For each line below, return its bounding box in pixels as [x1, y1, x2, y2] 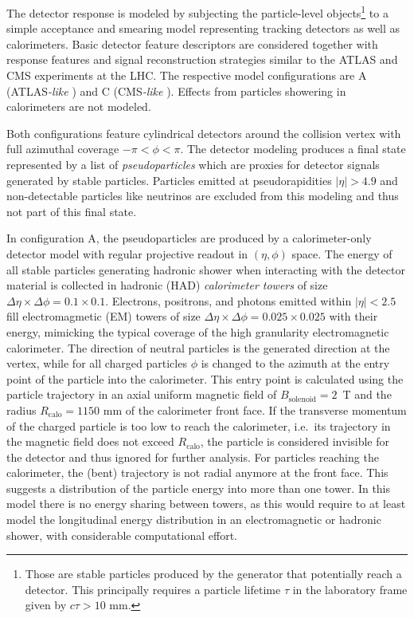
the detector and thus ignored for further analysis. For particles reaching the [6, 448, 379, 465]
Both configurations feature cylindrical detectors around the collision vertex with [6, 124, 401, 141]
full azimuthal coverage [6, 140, 119, 157]
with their [329, 308, 378, 325]
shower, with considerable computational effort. [6, 526, 237, 543]
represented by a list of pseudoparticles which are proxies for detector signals [6, 156, 380, 172]
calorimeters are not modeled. [6, 98, 151, 115]
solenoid [288, 395, 316, 403]
